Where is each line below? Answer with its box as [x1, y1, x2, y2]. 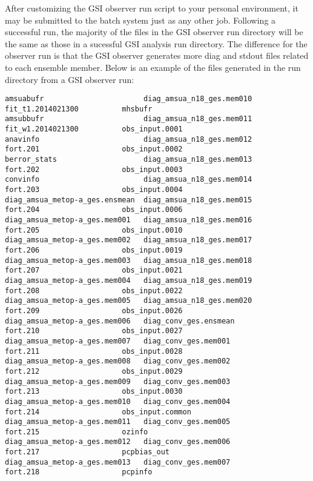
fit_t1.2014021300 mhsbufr [5, 104, 153, 113]
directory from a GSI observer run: [5, 73, 134, 85]
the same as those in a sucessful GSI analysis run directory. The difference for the [5, 37, 308, 50]
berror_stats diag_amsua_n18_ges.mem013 [5, 155, 252, 164]
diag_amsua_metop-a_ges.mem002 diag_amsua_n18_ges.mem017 [5, 236, 252, 245]
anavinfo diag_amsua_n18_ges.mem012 [5, 134, 252, 144]
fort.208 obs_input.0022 [5, 286, 183, 295]
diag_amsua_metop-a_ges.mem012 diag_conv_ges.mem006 [5, 437, 231, 446]
